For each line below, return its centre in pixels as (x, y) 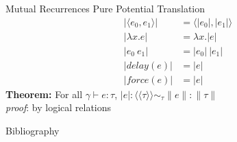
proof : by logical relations (59, 107)
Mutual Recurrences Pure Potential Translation (105, 8)
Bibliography (33, 130)
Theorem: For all (44, 94)
